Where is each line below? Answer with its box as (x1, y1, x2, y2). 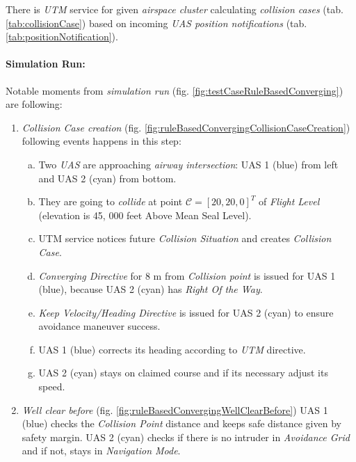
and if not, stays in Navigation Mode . (22, 443, 181, 458)
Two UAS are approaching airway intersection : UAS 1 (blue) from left (38, 157, 339, 171)
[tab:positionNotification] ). (6, 29, 118, 44)
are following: (6, 97, 63, 111)
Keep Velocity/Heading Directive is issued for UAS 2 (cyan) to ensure (38, 305, 334, 319)
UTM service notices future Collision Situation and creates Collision (38, 231, 332, 246)
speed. (38, 379, 65, 394)
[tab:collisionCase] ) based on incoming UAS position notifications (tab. (6, 15, 307, 30)
